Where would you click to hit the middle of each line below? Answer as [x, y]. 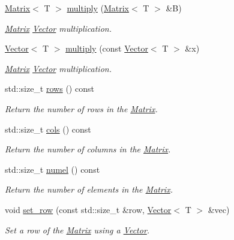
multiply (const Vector [107, 48]
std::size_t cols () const [48, 129]
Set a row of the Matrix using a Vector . [77, 229]
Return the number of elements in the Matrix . [89, 189]
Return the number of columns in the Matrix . [88, 149]
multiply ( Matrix [98, 8]
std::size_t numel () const [52, 169]
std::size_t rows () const [49, 88]
